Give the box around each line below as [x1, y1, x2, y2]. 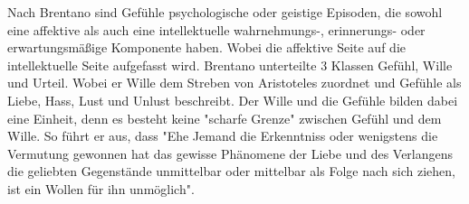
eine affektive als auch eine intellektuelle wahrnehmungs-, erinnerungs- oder [7, 20, 426, 39]
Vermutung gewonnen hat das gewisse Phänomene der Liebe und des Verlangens [7, 144, 454, 162]
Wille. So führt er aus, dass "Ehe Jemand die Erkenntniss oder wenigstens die [7, 126, 438, 145]
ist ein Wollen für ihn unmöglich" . [7, 179, 195, 198]
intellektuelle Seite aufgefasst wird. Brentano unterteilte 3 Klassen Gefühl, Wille [7, 55, 453, 74]
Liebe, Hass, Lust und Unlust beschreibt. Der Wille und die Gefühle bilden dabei [7, 90, 458, 109]
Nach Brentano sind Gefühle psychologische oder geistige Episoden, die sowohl [7, 3, 443, 21]
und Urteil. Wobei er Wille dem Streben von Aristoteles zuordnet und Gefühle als [7, 73, 462, 92]
